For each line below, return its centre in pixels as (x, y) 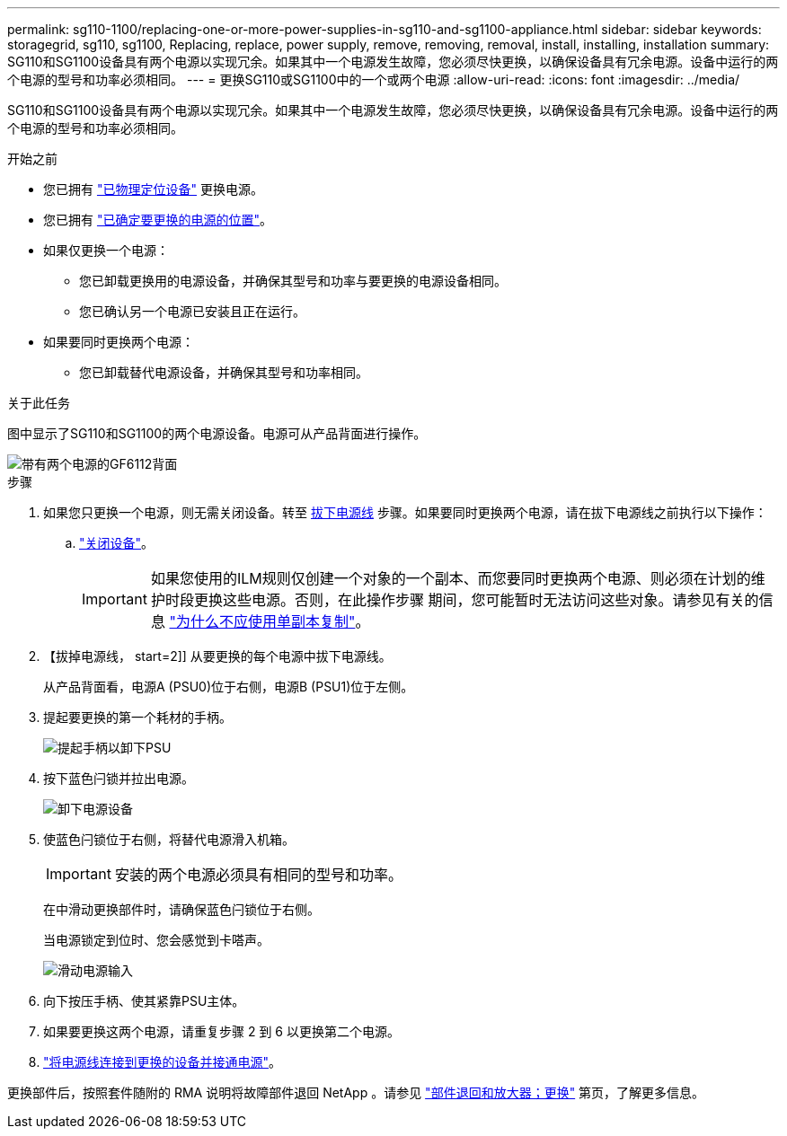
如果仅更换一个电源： (106, 250)
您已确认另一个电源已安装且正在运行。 (192, 311)
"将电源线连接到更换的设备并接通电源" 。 (163, 1062)
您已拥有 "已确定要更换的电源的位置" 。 (158, 220)
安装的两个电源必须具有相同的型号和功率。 (258, 875)
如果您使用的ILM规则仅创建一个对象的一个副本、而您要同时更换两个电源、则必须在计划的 (451, 578)
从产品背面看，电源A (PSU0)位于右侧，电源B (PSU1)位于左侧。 (229, 687)
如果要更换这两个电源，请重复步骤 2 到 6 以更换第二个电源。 (221, 1031)
